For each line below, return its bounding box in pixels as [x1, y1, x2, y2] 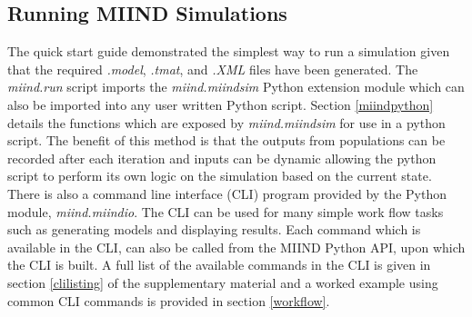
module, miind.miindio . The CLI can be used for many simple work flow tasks [7, 202, 444, 221]
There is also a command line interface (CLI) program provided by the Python [7, 183, 447, 203]
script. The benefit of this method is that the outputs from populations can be [7, 131, 446, 150]
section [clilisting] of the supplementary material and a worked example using [7, 272, 438, 292]
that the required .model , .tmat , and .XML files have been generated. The [7, 59, 418, 78]
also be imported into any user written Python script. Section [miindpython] [7, 94, 434, 114]
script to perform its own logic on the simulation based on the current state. [7, 166, 432, 185]
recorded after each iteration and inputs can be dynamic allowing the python [7, 148, 437, 167]
